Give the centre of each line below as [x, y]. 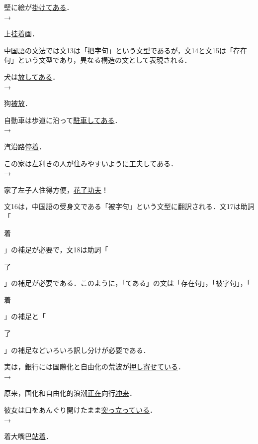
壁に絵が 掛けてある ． [39, 7]
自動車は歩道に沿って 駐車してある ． [63, 120]
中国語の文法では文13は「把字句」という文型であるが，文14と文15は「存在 [126, 50]
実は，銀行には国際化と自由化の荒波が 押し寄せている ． [94, 367]
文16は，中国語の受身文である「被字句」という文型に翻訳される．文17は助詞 [129, 206]
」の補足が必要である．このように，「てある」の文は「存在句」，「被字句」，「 [127, 283]
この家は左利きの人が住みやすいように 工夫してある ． [91, 163]
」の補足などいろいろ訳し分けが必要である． [77, 350]
